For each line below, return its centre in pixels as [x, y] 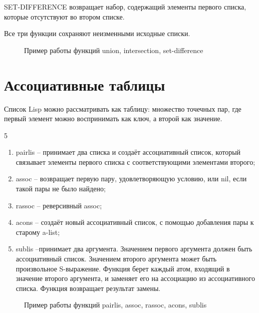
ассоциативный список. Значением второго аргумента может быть [116, 259]
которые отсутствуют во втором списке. [64, 16]
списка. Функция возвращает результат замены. [88, 288]
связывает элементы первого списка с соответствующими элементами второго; [136, 162]
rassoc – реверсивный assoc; [59, 205]
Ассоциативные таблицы [85, 84]
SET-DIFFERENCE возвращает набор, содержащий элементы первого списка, [125, 7]
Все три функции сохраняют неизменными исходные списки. [97, 33]
